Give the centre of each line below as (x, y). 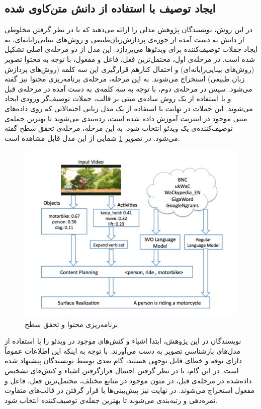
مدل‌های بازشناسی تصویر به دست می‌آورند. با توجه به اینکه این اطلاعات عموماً (123, 350)
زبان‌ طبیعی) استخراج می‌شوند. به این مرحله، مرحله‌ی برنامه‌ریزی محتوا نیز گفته (125, 79)
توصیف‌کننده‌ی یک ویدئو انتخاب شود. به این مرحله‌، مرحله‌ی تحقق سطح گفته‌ (119, 128)
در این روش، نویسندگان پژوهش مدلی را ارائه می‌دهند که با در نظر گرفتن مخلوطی (129, 29)
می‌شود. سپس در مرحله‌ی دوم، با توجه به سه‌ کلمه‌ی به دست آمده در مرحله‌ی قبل (128, 88)
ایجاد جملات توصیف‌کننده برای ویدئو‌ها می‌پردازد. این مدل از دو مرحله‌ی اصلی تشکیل (131, 49)
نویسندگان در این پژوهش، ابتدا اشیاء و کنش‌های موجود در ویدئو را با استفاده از (123, 341)
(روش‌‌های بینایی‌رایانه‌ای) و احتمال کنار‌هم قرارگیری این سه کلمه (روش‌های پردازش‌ (129, 69)
